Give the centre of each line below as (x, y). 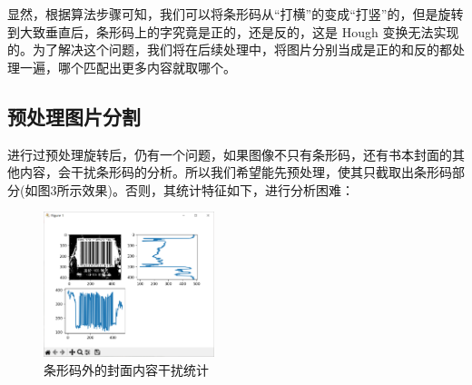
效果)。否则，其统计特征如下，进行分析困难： (218, 189)
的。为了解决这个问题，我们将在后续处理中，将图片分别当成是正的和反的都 (230, 49)
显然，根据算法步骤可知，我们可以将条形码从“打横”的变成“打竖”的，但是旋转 (236, 14)
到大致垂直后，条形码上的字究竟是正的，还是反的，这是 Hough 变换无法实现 (233, 31)
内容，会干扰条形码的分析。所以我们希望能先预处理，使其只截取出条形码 (236, 172)
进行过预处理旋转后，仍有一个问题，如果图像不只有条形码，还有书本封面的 (230, 154)
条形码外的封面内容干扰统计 (126, 369)
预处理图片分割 (74, 116)
